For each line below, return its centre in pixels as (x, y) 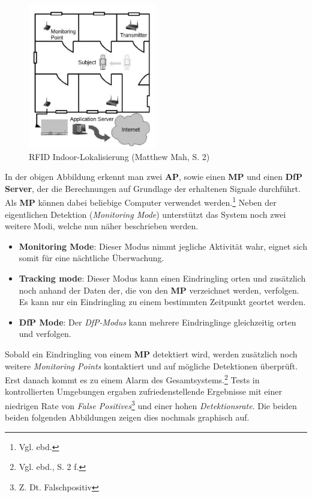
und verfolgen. (45, 334)
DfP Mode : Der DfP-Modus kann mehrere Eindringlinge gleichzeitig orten (157, 322)
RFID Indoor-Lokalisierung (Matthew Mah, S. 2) (119, 156)
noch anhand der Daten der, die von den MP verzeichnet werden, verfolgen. (159, 290)
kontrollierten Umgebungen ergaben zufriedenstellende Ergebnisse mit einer (143, 391)
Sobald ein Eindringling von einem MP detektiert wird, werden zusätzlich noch (151, 354)
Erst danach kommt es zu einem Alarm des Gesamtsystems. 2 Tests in (132, 379)
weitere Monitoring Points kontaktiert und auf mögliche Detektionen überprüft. (151, 366)
